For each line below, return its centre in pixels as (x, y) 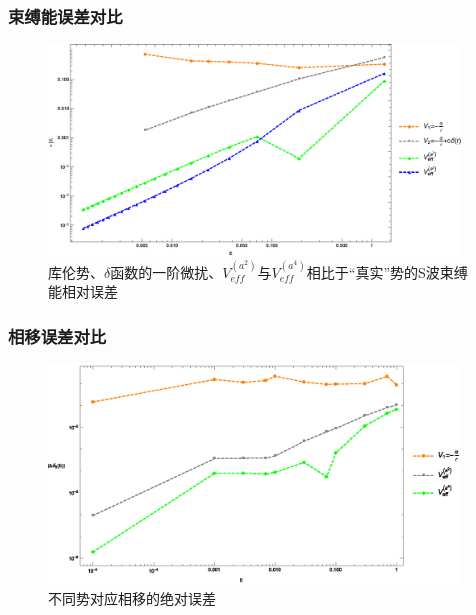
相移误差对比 (57, 335)
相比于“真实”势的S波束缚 (387, 271)
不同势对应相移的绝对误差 (132, 597)
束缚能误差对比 (65, 15)
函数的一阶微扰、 (166, 271)
